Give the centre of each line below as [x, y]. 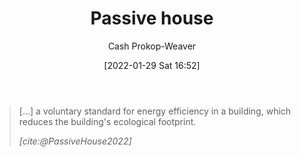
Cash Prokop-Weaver [152, 46]
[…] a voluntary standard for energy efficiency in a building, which [155, 111]
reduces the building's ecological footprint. [107, 121]
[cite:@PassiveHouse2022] [75, 141]
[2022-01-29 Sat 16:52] [152, 65]
